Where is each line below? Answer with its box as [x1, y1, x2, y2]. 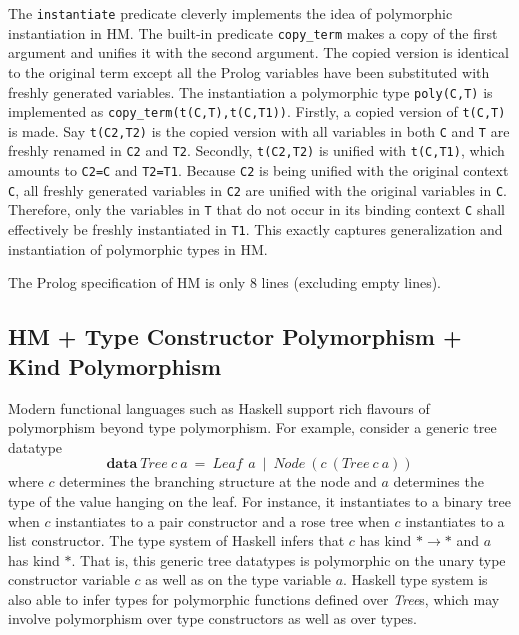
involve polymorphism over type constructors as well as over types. [8, 608, 417, 629]
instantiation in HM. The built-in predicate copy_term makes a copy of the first [8, 22, 498, 43]
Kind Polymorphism [8, 350, 222, 381]
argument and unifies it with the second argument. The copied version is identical [8, 42, 509, 63]
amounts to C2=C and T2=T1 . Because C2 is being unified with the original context [8, 160, 509, 181]
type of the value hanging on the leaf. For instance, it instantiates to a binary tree [8, 490, 512, 511]
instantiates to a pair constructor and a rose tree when [55, 510, 390, 531]
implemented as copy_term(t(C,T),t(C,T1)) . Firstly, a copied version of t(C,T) [8, 101, 506, 122]
